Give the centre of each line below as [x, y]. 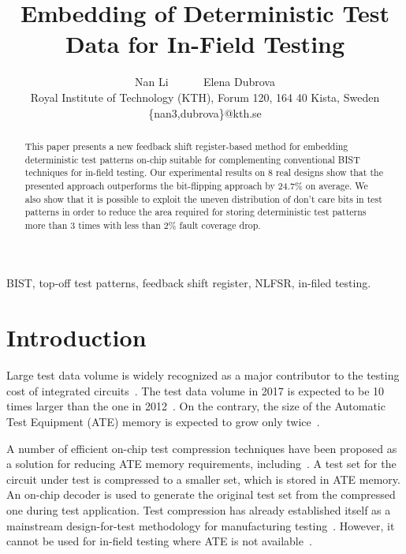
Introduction [76, 337]
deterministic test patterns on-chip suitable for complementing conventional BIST [192, 159]
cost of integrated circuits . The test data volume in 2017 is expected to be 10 [196, 390]
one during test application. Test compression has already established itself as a [199, 509]
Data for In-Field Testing [205, 44]
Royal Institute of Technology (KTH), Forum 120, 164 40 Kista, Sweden [205, 97]
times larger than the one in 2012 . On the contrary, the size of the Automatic [196, 406]
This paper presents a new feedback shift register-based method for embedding [186, 146]
